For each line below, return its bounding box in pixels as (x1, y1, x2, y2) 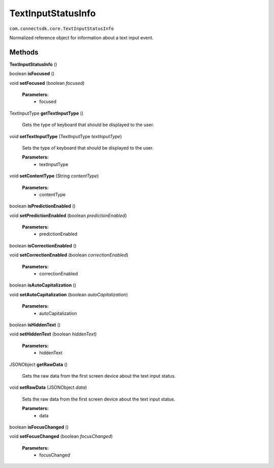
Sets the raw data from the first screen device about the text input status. (22, 396, 176, 402)
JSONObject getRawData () (9, 361, 68, 367)
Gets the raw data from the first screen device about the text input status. (22, 372, 176, 379)
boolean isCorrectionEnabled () (9, 242, 77, 248)
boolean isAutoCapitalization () (9, 282, 77, 288)
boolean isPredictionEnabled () (9, 203, 76, 209)
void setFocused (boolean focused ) (9, 80, 85, 86)
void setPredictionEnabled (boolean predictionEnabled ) (9, 212, 127, 219)
